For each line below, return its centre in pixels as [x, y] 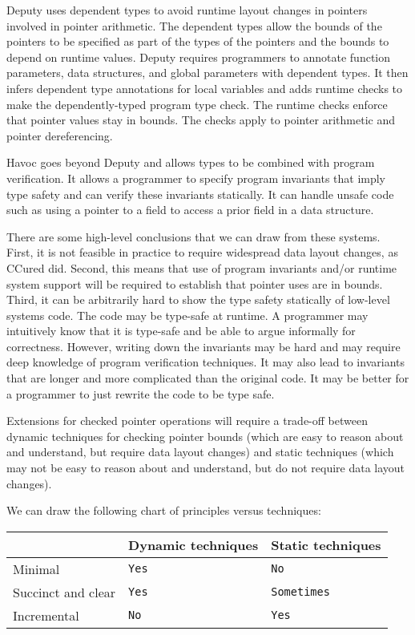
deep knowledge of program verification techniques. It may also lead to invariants [205, 362]
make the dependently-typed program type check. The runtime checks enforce [197, 104]
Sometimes [300, 592]
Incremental [46, 615]
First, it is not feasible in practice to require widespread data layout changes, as [202, 252]
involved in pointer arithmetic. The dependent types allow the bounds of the [194, 25]
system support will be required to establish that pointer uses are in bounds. [195, 283]
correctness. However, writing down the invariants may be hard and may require [203, 346]
